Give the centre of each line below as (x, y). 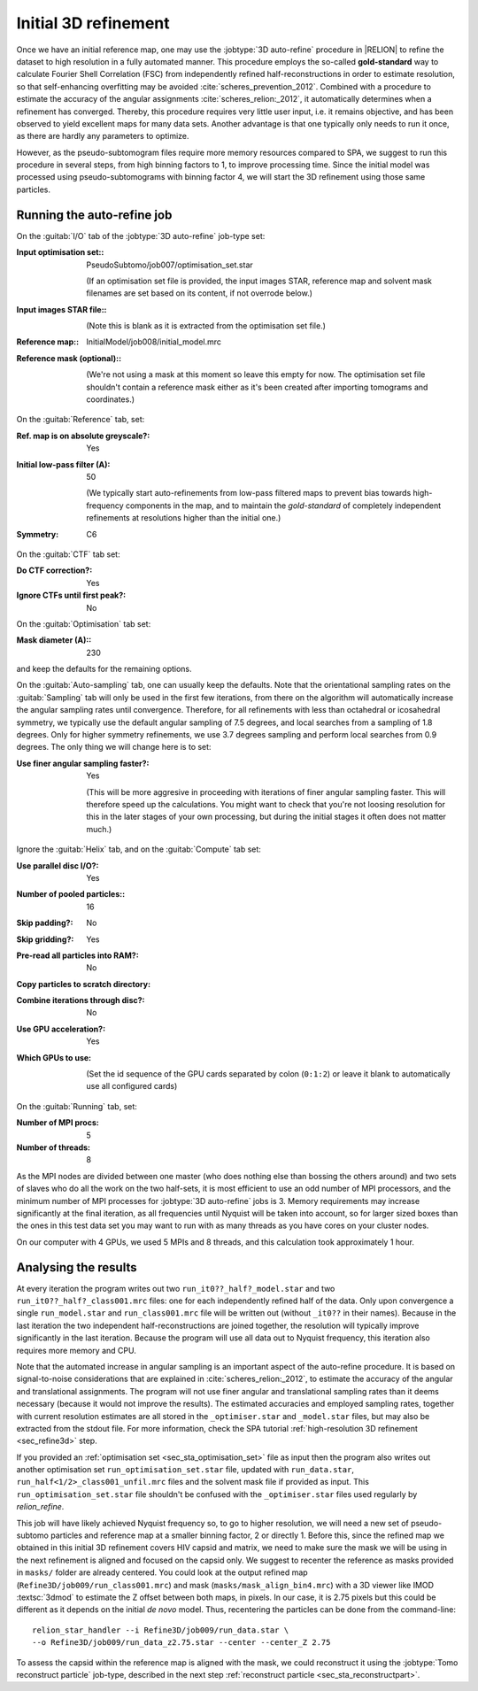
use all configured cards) (132, 1086)
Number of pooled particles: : (71, 894)
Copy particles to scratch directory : (83, 984)
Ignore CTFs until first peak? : (71, 595)
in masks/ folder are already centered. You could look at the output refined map (162, 1572)
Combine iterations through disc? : (81, 1000)
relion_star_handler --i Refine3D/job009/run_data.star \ (161, 1630)
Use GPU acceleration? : (61, 1029)
